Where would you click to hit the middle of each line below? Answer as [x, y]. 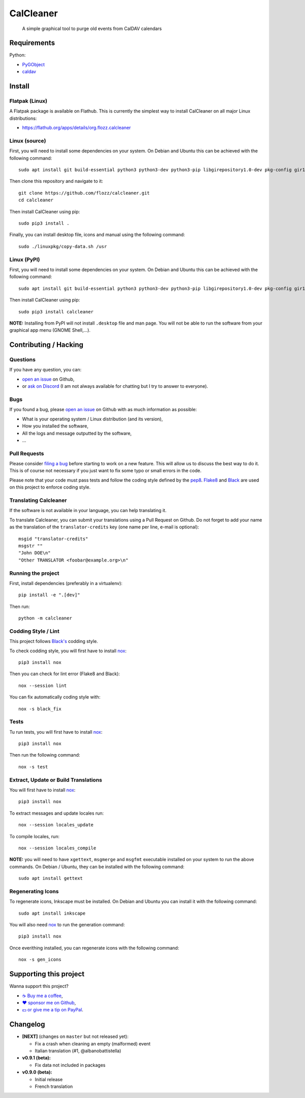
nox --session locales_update [56, 825]
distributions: [23, 118]
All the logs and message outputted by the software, [77, 433]
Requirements [32, 43]
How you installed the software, [55, 426]
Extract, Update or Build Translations [56, 780]
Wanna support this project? [39, 986]
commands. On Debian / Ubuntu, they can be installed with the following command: [97, 867]
